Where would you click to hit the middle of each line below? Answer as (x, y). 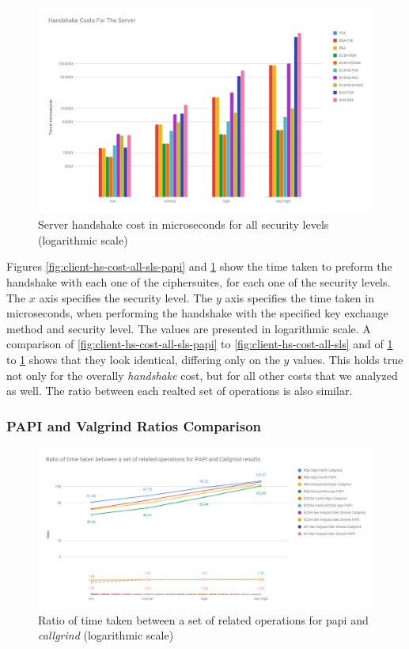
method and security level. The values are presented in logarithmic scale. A (189, 328)
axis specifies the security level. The (126, 297)
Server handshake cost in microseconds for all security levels (184, 224)
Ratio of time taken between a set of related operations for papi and (203, 619)
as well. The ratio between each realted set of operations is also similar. (180, 391)
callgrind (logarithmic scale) (106, 635)
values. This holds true (348, 360)
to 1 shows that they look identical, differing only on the (143, 360)
